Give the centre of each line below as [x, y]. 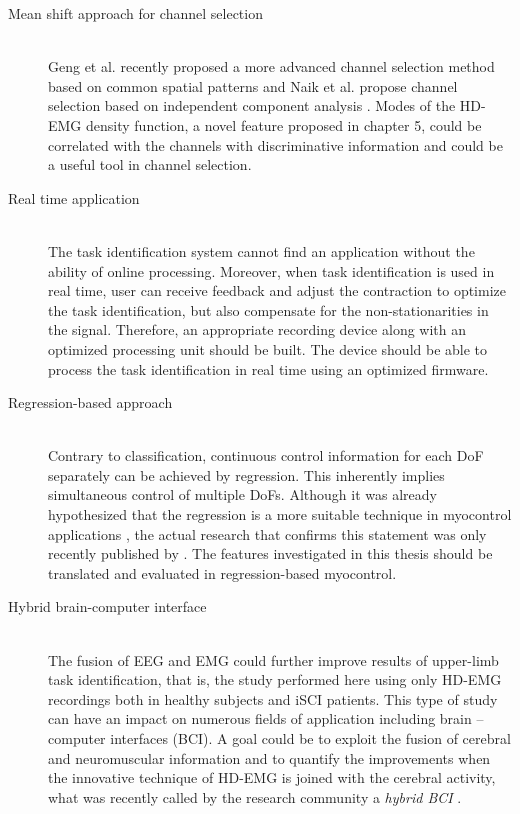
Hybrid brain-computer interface [107, 606]
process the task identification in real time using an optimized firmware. [268, 368]
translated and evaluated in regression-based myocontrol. [222, 572]
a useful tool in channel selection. [150, 164]
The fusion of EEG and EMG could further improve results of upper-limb [273, 659]
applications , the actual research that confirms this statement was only [267, 533]
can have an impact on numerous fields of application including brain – [266, 718]
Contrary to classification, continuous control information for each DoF [266, 455]
